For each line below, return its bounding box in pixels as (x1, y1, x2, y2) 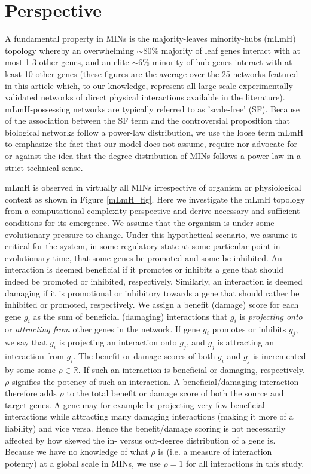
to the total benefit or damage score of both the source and (66, 387, 284, 399)
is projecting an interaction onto (59, 336, 177, 348)
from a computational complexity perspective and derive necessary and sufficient (5, 204, 300, 217)
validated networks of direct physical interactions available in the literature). (5, 91, 285, 103)
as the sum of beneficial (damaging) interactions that (33, 310, 228, 322)
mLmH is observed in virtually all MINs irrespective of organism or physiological (5, 181, 301, 194)
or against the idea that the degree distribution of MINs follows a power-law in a (5, 149, 301, 162)
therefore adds (5, 387, 57, 399)
